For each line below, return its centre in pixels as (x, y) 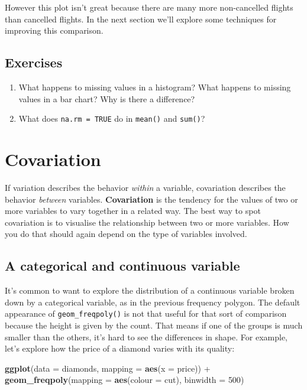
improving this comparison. (54, 30)
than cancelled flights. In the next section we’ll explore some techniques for (141, 19)
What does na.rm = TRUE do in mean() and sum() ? (112, 118)
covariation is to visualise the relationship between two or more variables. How (147, 222)
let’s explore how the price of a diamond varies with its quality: (120, 348)
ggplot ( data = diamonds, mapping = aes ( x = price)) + (108, 368)
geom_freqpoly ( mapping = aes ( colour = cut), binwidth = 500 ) (125, 380)
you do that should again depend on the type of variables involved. (126, 234)
